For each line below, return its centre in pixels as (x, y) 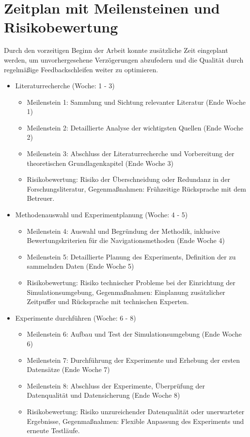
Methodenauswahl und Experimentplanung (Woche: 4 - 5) (102, 215)
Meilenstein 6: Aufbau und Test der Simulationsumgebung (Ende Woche (134, 334)
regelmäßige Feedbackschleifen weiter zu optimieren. (81, 69)
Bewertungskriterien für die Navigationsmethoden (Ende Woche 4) (126, 240)
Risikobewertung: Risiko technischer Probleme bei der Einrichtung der (131, 282)
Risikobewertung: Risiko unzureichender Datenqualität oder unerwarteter (136, 411)
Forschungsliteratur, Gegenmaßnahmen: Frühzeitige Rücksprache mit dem (136, 188)
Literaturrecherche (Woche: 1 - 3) (65, 86)
